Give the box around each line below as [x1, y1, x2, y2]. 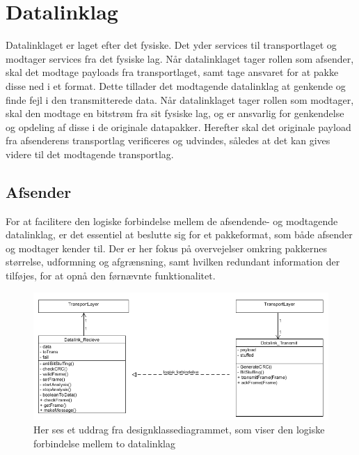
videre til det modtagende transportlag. [6, 146, 174, 161]
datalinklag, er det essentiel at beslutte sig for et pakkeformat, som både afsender [6, 227, 353, 242]
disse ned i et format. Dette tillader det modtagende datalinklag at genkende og [6, 78, 346, 93]
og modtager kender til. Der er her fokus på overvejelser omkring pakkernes [6, 240, 327, 255]
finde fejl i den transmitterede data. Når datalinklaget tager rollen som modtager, [6, 92, 354, 107]
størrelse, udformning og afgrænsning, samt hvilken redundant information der [6, 254, 340, 269]
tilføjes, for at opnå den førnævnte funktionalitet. [6, 268, 216, 283]
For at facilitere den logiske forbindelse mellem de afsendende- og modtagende [6, 213, 338, 228]
